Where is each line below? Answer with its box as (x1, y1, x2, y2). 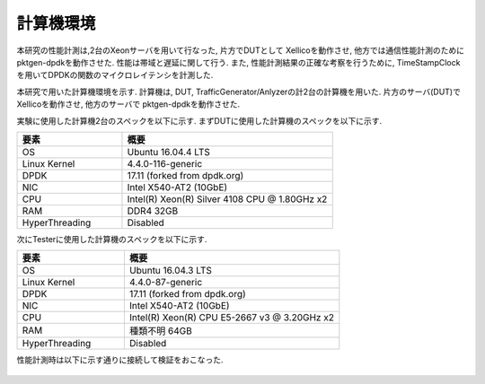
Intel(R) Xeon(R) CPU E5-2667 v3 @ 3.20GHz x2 (128, 311, 334, 324)
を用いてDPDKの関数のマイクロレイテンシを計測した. (16, 70, 214, 81)
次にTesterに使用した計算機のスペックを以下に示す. (16, 233, 207, 244)
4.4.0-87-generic (128, 276, 203, 289)
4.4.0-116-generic (127, 157, 203, 170)
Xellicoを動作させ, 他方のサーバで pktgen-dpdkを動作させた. (16, 99, 241, 109)
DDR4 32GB (127, 205, 179, 217)
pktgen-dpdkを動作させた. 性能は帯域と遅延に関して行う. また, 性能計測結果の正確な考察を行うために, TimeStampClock (16, 57, 461, 67)
